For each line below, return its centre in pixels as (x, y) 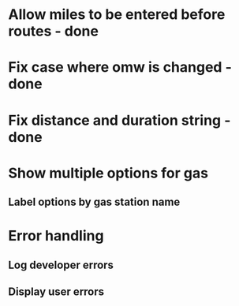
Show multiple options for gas (108, 173)
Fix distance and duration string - (119, 120)
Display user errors (56, 292)
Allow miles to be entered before (117, 15)
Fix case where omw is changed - (120, 67)
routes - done (53, 31)
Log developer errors (61, 265)
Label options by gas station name (94, 202)
